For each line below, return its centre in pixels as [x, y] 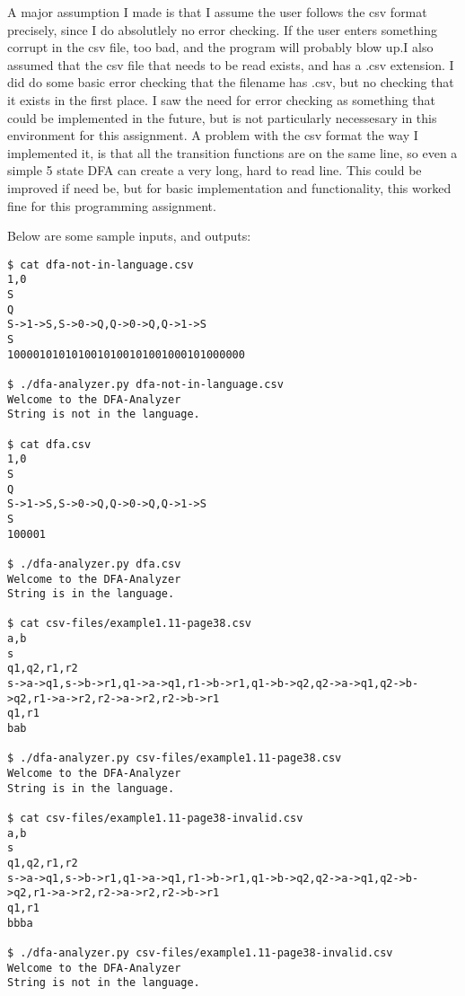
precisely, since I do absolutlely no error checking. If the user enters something [222, 29]
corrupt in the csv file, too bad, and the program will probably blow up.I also [220, 47]
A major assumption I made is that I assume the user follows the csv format [217, 12]
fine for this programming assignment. [112, 205]
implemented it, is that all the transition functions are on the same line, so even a [232, 152]
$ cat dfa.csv [49, 444]
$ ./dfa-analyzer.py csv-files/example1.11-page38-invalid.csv [200, 952]
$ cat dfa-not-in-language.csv [101, 264]
